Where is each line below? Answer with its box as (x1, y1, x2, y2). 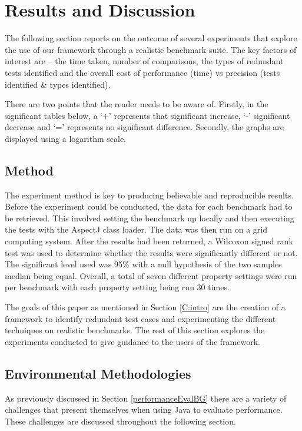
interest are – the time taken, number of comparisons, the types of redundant (5, 55, 284, 67)
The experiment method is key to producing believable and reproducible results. (5, 188, 294, 201)
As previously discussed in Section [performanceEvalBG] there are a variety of (5, 392, 287, 404)
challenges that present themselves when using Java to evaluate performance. (5, 403, 283, 416)
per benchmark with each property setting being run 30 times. (5, 281, 230, 293)
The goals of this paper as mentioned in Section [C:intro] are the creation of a (5, 301, 286, 313)
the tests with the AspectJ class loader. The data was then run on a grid (5, 223, 268, 236)
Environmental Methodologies (5, 364, 191, 382)
